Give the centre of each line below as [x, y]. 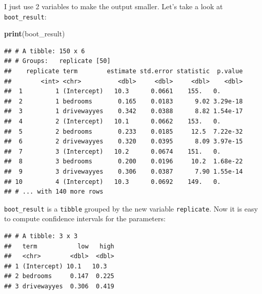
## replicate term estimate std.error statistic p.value [124, 71]
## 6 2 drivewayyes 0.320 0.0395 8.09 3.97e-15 [124, 142]
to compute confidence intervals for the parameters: [85, 218]
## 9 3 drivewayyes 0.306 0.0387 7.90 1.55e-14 [124, 171]
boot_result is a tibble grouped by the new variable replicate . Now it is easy [131, 208]
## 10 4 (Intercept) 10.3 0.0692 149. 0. [113, 182]
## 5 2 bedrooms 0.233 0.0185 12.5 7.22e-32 [124, 131]
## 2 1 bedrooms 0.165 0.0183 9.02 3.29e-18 [124, 101]
